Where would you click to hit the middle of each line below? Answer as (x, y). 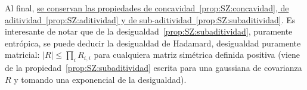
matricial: (22, 55)
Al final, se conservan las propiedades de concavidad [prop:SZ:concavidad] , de (147, 8)
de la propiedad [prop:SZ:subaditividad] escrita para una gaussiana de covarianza (153, 68)
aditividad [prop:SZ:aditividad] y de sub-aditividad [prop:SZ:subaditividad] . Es (150, 19)
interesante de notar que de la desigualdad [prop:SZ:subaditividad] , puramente (149, 31)
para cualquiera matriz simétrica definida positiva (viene (197, 55)
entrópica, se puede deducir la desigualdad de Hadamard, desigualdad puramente (153, 43)
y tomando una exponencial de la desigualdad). (100, 79)
